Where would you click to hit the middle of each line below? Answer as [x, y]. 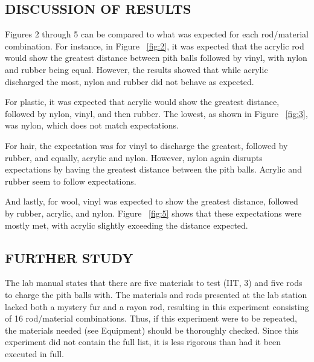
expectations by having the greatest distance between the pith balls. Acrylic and [153, 169]
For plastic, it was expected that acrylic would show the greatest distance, [142, 102]
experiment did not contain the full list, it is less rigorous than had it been [143, 342]
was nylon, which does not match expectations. [92, 125]
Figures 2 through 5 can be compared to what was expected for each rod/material [157, 34]
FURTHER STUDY [69, 257]
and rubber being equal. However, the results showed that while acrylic [136, 69]
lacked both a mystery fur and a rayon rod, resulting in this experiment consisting [157, 306]
